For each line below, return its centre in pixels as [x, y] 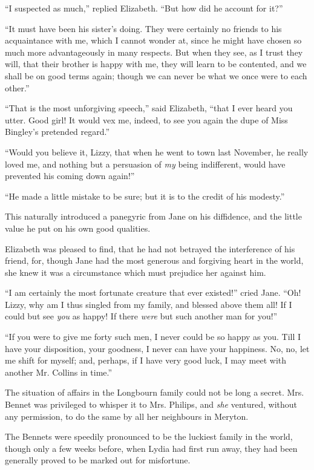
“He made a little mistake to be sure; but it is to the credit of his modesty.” [145, 196]
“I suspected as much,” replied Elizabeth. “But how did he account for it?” [144, 8]
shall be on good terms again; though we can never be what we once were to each [156, 75]
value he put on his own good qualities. [78, 228]
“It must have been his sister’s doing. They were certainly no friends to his [143, 28]
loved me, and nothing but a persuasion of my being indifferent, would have [145, 164]
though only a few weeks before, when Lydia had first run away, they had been [151, 448]
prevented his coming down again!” [70, 176]
